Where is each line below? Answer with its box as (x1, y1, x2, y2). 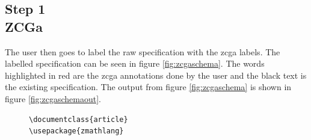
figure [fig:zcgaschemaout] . (5, 92, 101, 105)
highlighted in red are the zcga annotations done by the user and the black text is (5, 68, 307, 81)
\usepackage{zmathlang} (29, 127, 124, 136)
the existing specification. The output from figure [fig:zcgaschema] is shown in (5, 81, 292, 93)
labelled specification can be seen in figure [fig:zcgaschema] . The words (5, 57, 265, 70)
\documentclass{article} (29, 115, 128, 124)
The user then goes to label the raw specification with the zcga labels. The (5, 45, 280, 58)
